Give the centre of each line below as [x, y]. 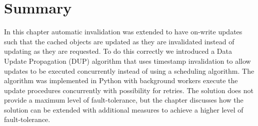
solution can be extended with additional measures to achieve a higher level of [124, 109]
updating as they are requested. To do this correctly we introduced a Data [118, 51]
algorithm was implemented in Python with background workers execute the [121, 80]
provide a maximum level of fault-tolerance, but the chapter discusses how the [124, 100]
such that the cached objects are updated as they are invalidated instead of [119, 41]
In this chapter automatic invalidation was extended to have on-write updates [123, 32]
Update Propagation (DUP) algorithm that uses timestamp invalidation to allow [127, 61]
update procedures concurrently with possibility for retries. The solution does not [129, 90]
